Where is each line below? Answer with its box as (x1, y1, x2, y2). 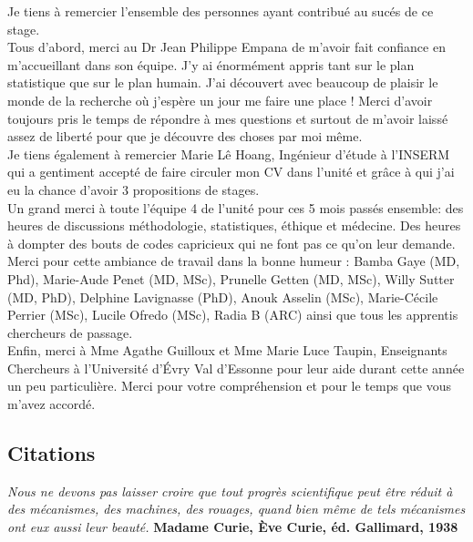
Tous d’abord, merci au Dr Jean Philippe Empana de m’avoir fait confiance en (7, 37, 446, 56)
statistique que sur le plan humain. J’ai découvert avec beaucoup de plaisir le (7, 73, 438, 92)
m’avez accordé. (7, 394, 96, 414)
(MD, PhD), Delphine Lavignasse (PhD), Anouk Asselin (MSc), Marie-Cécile (7, 287, 438, 306)
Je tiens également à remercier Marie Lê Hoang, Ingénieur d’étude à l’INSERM (7, 144, 450, 163)
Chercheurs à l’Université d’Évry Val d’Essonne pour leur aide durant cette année (7, 358, 465, 377)
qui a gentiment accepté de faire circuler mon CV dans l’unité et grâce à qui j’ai (7, 162, 455, 181)
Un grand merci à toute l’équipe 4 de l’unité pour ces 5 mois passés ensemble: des (7, 198, 464, 217)
